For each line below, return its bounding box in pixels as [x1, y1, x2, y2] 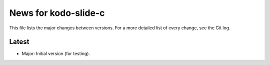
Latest [9, 38, 29, 46]
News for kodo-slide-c [9, 7, 105, 18]
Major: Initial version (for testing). [21, 51, 90, 57]
